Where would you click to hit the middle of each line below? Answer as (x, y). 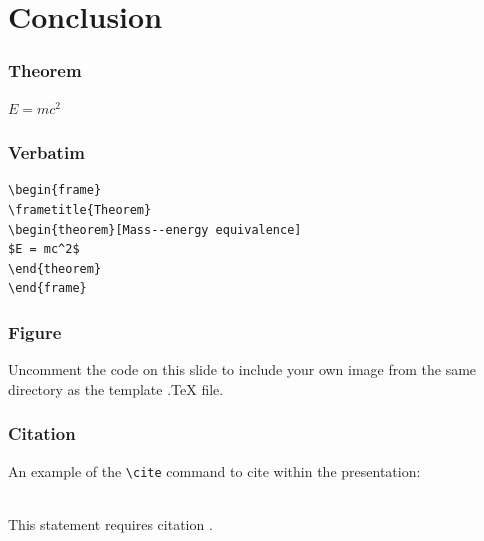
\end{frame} (47, 288)
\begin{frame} (55, 190)
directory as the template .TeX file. (116, 388)
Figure (35, 331)
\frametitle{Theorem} (80, 210)
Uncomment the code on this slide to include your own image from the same (242, 369)
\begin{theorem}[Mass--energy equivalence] (155, 229)
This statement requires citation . (110, 523)
